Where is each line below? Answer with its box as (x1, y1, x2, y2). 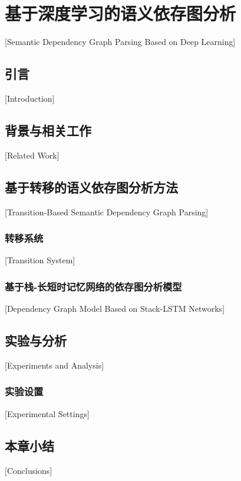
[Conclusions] (5, 464, 52, 476)
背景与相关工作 (5, 121, 91, 139)
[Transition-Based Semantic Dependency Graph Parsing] (5, 205, 209, 218)
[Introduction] (5, 92, 55, 104)
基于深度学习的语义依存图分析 (5, 1, 236, 25)
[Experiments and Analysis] (5, 359, 104, 371)
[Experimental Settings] (5, 407, 90, 419)
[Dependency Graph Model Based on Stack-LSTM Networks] (5, 302, 225, 315)
